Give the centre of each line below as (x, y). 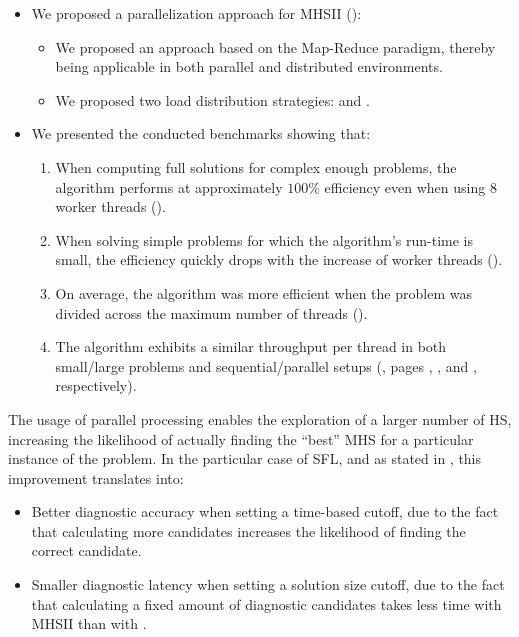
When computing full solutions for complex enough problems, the (256, 166)
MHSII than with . (89, 623)
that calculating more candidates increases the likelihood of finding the (248, 530)
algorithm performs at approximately (169, 186)
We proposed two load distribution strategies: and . (212, 99)
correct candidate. (86, 550)
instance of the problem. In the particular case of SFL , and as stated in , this (245, 458)
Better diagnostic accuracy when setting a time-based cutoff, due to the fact (265, 511)
